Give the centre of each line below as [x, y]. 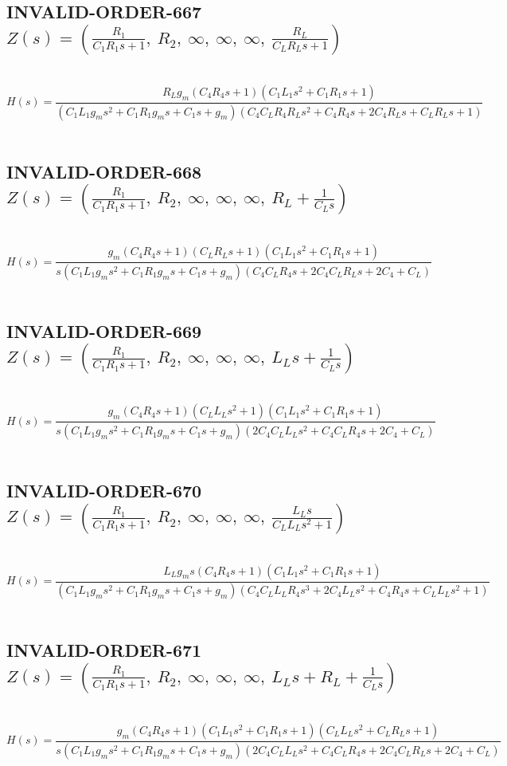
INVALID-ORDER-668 [104, 171]
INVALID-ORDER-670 [104, 491]
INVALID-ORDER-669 [104, 330]
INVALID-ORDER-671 [104, 650]
